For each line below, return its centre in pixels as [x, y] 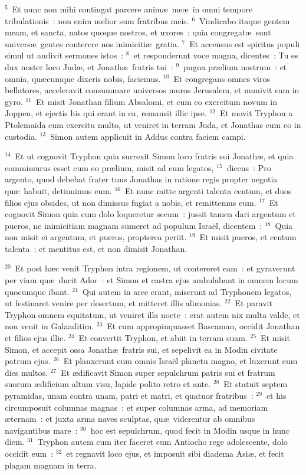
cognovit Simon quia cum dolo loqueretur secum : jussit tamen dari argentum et [150, 214]
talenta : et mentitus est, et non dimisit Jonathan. [96, 248]
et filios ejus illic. [35, 338]
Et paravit [254, 303]
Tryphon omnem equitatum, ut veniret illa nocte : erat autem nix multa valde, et [152, 314]
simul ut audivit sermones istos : [64, 55]
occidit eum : [29, 453]
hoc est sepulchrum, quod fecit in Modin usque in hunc [190, 430]
